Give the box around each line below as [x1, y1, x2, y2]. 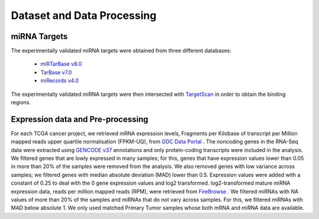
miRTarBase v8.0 [40, 60, 82, 67]
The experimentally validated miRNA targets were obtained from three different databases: [11, 47, 232, 54]
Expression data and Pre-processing [11, 114, 149, 124]
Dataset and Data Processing [11, 9, 157, 22]
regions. [11, 99, 31, 106]
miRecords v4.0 [40, 77, 79, 84]
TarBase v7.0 [40, 69, 72, 76]
